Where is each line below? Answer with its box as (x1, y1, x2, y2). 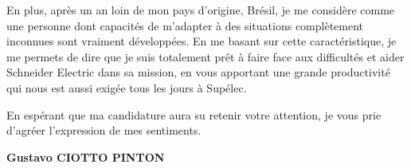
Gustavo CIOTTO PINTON (6, 148, 165, 165)
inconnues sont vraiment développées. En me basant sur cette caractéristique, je (6, 33, 397, 49)
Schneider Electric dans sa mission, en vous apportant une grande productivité (6, 64, 390, 80)
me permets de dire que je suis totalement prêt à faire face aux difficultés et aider (6, 48, 405, 64)
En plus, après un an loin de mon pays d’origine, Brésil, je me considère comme (6, 2, 395, 18)
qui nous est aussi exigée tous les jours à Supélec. (6, 79, 247, 96)
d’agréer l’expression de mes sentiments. (6, 122, 202, 139)
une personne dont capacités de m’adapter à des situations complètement (6, 17, 364, 33)
